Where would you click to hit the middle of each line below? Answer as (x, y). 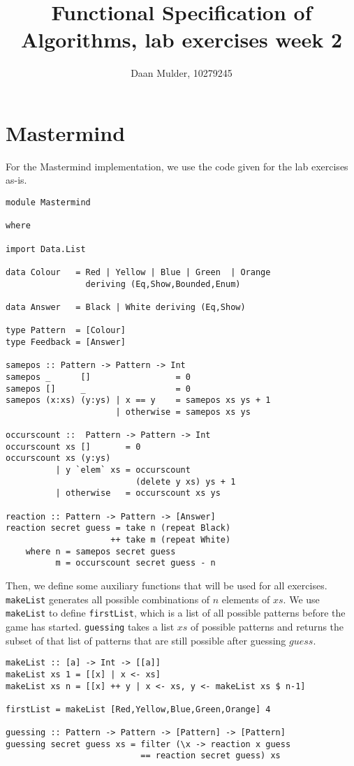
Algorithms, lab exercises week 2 (182, 39)
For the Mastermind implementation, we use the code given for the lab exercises (177, 166)
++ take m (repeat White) (171, 540)
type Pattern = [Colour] (66, 331)
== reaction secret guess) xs (211, 756)
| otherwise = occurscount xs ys (138, 493)
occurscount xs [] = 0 (73, 447)
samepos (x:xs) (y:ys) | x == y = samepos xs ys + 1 (138, 400)
